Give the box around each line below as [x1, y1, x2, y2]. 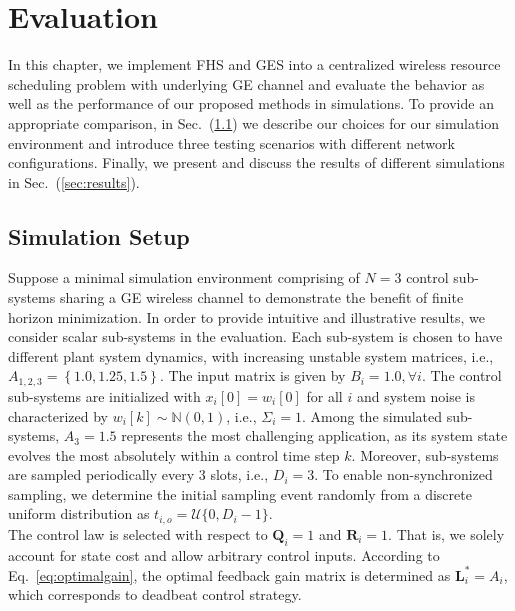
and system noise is [356, 385, 476, 406]
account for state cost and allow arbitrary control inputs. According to [8, 544, 440, 565]
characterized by [8, 405, 109, 426]
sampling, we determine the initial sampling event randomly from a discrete [8, 483, 472, 504]
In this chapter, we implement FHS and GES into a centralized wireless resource [8, 54, 501, 75]
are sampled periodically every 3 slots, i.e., [8, 464, 269, 485]
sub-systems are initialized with [8, 385, 201, 406]
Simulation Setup [8, 220, 190, 251]
